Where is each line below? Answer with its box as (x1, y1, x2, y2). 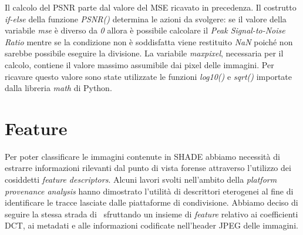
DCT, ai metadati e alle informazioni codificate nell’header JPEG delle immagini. (5, 219, 298, 231)
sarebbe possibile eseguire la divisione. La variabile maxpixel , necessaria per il (5, 47, 284, 59)
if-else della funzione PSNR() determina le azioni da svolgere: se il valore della (5, 12, 287, 25)
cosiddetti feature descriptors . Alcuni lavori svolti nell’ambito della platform (5, 173, 277, 186)
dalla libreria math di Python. (5, 82, 112, 94)
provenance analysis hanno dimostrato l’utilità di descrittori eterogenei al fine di (5, 184, 294, 197)
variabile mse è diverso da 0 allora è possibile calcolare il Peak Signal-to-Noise (5, 24, 285, 36)
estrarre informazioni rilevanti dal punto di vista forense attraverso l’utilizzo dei (5, 162, 291, 174)
